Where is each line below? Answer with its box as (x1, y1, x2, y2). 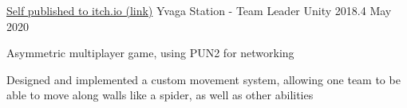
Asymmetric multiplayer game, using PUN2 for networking (6, 44, 294, 61)
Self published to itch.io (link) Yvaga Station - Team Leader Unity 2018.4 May (6, 2, 392, 18)
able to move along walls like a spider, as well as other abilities (6, 87, 314, 103)
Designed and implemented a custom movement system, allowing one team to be (6, 71, 401, 87)
